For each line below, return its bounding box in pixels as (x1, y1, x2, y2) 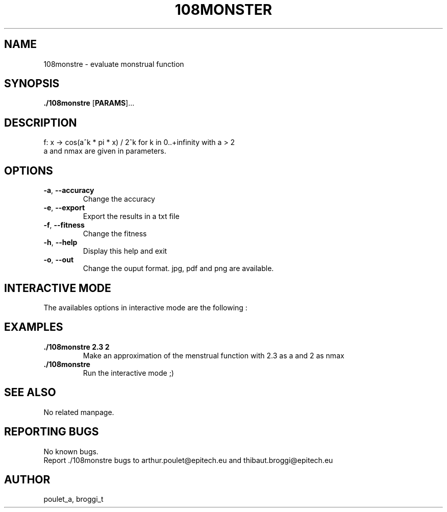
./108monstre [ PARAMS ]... (43, 99, 135, 108)
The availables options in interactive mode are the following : (43, 303, 247, 312)
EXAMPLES (4, 321, 63, 334)
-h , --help (43, 238, 78, 247)
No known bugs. (43, 447, 98, 456)
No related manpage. (43, 407, 114, 417)
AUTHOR (4, 473, 51, 486)
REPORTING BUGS (4, 425, 99, 438)
